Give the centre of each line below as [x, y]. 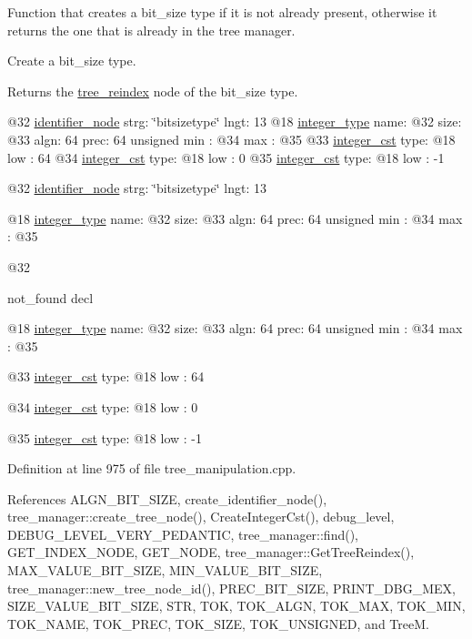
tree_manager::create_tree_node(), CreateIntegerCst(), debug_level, [201, 517]
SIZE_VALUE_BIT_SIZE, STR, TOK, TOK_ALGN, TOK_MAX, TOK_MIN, [236, 606]
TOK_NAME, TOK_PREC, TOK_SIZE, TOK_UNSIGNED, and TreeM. [218, 623]
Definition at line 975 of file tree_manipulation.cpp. [152, 468]
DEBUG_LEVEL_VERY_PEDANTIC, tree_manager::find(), [183, 534]
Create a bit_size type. [72, 61]
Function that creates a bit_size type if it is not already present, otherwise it [222, 12]
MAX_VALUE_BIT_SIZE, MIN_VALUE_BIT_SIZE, [165, 570]
